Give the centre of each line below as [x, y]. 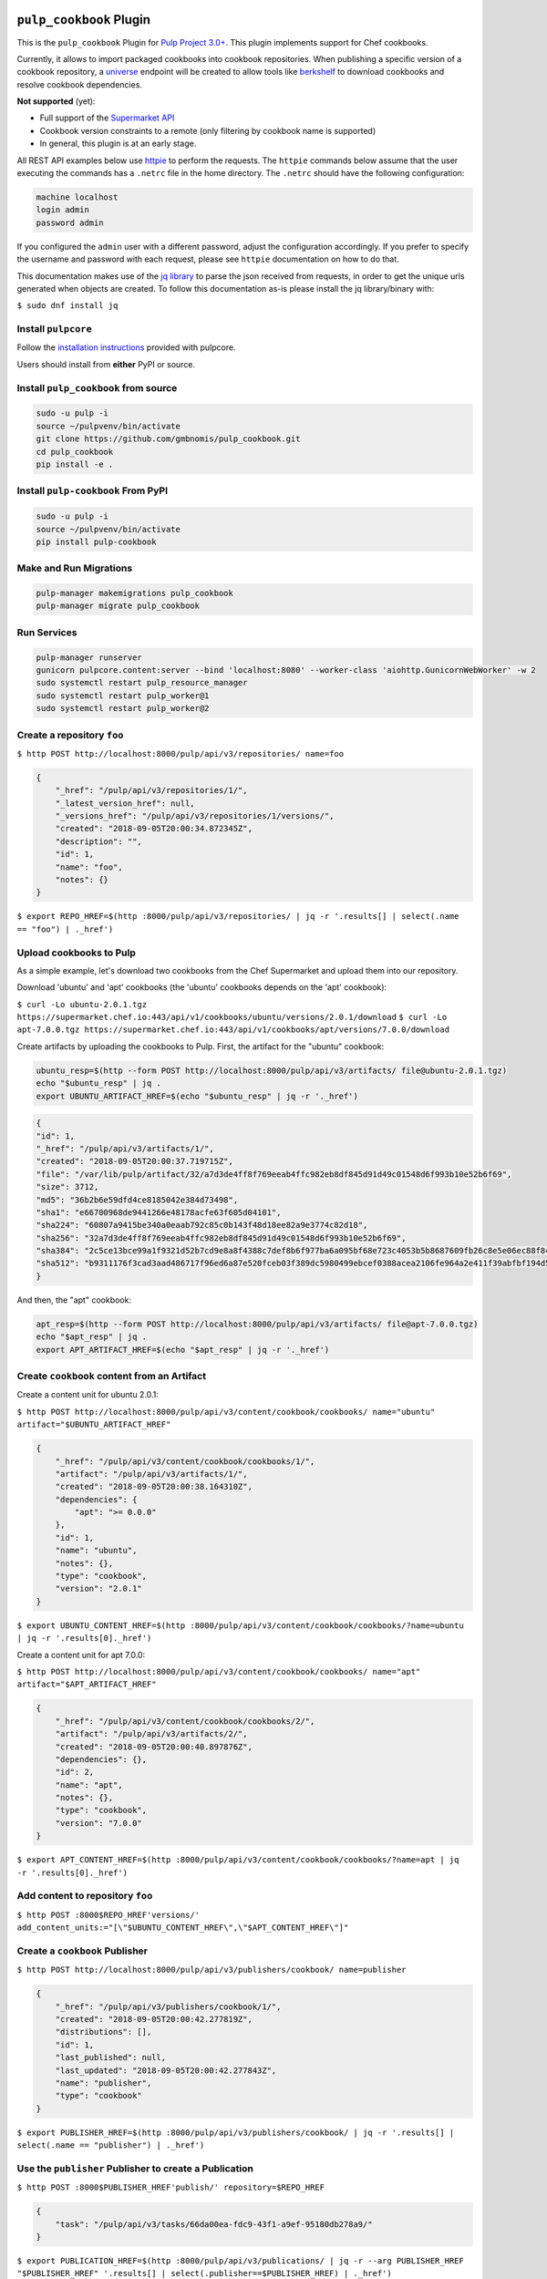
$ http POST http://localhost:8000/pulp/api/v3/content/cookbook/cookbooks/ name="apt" [219, 1671]
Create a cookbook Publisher [82, 1951]
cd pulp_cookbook [75, 452]
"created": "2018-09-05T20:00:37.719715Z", [135, 1161]
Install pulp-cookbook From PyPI [93, 490]
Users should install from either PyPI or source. [106, 364]
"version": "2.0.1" [99, 1589]
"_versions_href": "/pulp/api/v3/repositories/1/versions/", [195, 816]
